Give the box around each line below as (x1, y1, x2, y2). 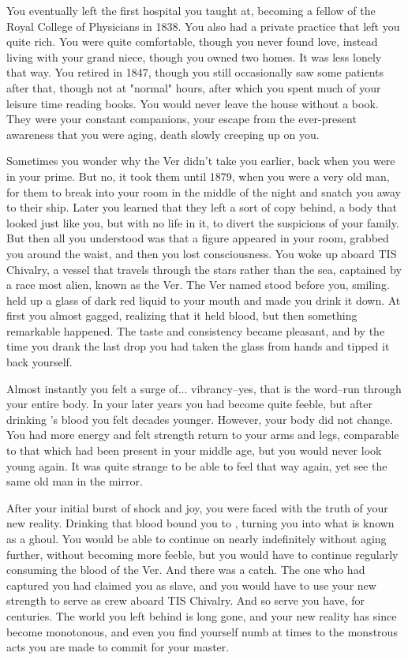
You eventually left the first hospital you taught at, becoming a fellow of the (6, 2, 376, 18)
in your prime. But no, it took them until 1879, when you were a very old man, (6, 167, 390, 184)
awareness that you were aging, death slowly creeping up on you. (6, 126, 320, 142)
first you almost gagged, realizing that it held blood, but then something (6, 307, 357, 324)
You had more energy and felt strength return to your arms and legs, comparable (6, 426, 399, 443)
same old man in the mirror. (6, 473, 143, 489)
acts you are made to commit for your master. (6, 639, 230, 655)
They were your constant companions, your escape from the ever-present (6, 111, 357, 127)
